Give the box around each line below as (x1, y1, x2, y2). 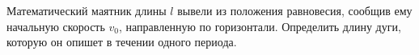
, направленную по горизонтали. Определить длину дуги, (119, 18, 401, 34)
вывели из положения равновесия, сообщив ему (177, 2, 413, 18)
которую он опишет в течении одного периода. (6, 33, 237, 50)
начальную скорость (6, 18, 105, 34)
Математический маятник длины (6, 2, 167, 18)
